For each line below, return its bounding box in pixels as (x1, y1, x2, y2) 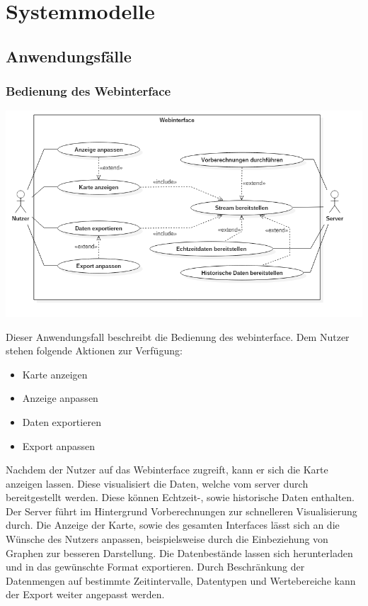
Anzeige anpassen (22, 391, 98, 405)
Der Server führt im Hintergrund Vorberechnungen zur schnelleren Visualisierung (6, 503, 357, 518)
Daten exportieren (22, 414, 101, 429)
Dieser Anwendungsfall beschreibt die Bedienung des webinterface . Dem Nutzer (6, 329, 350, 344)
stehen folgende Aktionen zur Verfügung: (6, 343, 183, 358)
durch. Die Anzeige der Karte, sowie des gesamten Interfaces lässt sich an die (6, 517, 340, 532)
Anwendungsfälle (6, 45, 132, 67)
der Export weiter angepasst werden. (6, 587, 165, 602)
